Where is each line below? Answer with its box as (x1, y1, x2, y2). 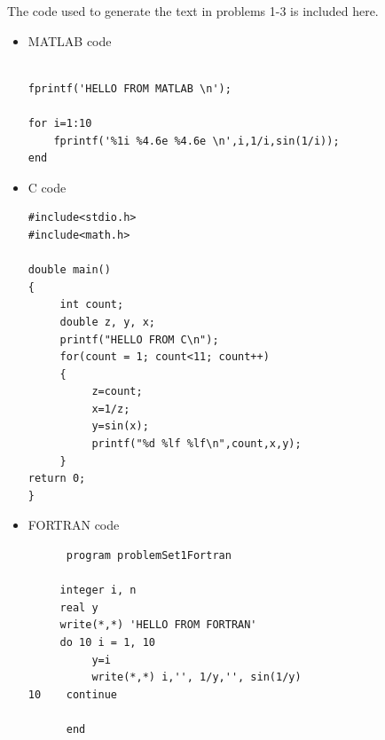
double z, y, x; (59, 315, 155, 328)
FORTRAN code (27, 516, 120, 534)
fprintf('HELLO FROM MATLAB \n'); (27, 82, 232, 95)
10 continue (27, 688, 118, 701)
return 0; (27, 472, 86, 485)
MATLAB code (27, 31, 112, 50)
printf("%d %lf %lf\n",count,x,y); (91, 437, 302, 451)
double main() (27, 264, 111, 277)
